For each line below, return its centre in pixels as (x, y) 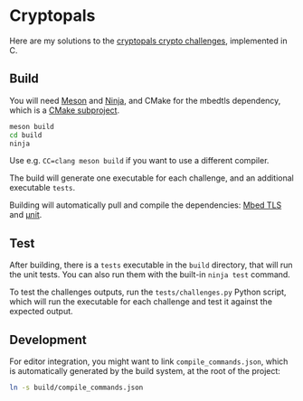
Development (48, 340)
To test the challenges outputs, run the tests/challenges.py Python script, (148, 292)
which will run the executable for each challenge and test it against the (141, 302)
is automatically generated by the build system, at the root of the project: (145, 371)
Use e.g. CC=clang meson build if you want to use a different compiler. (139, 161)
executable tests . (43, 188)
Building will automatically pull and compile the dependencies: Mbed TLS (146, 205)
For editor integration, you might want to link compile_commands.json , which (149, 361)
